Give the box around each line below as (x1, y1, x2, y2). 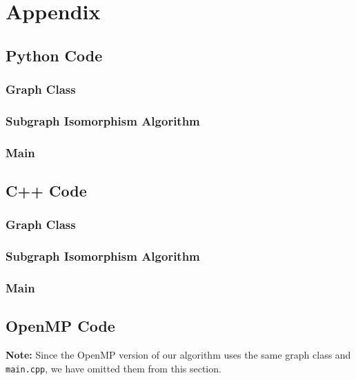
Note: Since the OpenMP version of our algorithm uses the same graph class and (6, 348, 351, 362)
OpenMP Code (6, 315, 115, 337)
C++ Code (6, 180, 87, 201)
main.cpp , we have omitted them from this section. (6, 361, 221, 375)
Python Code (6, 44, 103, 66)
